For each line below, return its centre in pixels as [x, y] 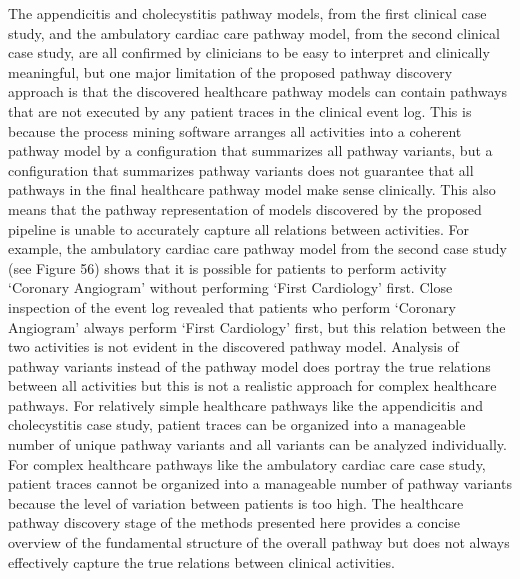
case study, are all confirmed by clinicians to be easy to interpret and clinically [249, 52]
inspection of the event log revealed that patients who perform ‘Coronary [232, 306]
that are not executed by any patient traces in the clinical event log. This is [240, 110]
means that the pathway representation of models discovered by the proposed [245, 208]
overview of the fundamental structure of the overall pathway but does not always [259, 542]
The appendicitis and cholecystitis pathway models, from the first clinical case [247, 13]
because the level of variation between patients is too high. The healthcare [236, 502]
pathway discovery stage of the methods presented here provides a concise [234, 522]
